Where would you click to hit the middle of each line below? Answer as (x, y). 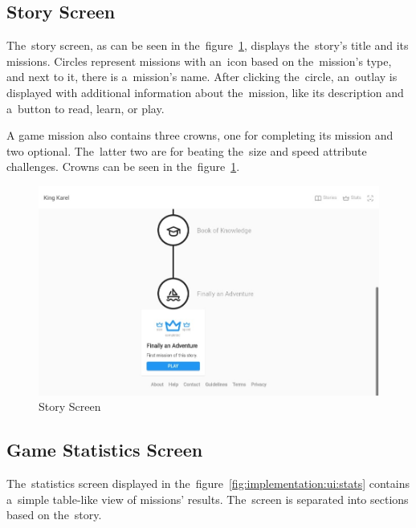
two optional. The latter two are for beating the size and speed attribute (187, 150)
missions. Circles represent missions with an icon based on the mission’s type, (199, 61)
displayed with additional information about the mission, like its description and (205, 92)
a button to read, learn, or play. (86, 108)
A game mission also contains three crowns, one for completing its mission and (200, 135)
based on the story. (54, 515)
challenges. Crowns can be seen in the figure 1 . (123, 167)
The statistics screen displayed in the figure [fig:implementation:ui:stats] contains (208, 483)
